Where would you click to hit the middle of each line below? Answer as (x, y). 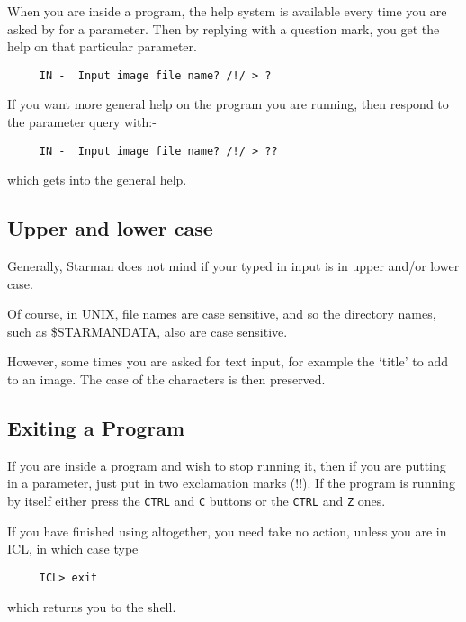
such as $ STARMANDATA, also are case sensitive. (148, 331)
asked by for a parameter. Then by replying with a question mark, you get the (224, 28)
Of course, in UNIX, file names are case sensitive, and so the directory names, (222, 314)
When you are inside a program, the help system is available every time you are (227, 11)
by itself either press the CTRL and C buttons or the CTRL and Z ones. (197, 501)
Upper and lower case (110, 228)
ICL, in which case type (73, 549)
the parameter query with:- (82, 122)
